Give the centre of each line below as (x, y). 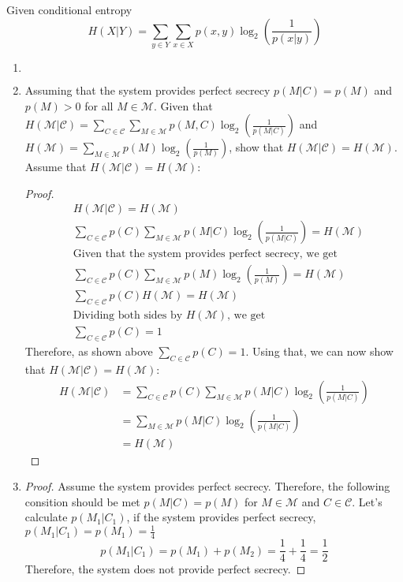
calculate (46, 517)
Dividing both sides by (128, 316)
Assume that (56, 167)
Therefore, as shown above (89, 351)
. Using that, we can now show (319, 351)
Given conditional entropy (69, 9)
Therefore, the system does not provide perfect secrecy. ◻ (165, 569)
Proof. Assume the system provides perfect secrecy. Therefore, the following (207, 486)
